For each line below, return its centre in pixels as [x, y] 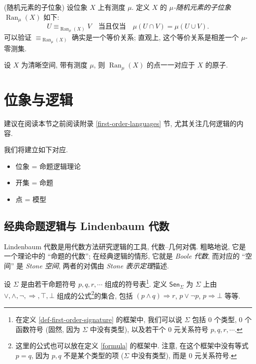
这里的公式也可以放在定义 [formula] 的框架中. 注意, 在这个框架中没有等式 [132, 346]
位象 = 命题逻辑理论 [48, 166]
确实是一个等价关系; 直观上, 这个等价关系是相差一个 [155, 37]
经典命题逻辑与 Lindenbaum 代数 [87, 225]
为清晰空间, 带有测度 [54, 65]
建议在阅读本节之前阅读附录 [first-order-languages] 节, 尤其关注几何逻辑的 [120, 123]
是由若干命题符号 [48, 284]
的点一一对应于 [171, 65]
